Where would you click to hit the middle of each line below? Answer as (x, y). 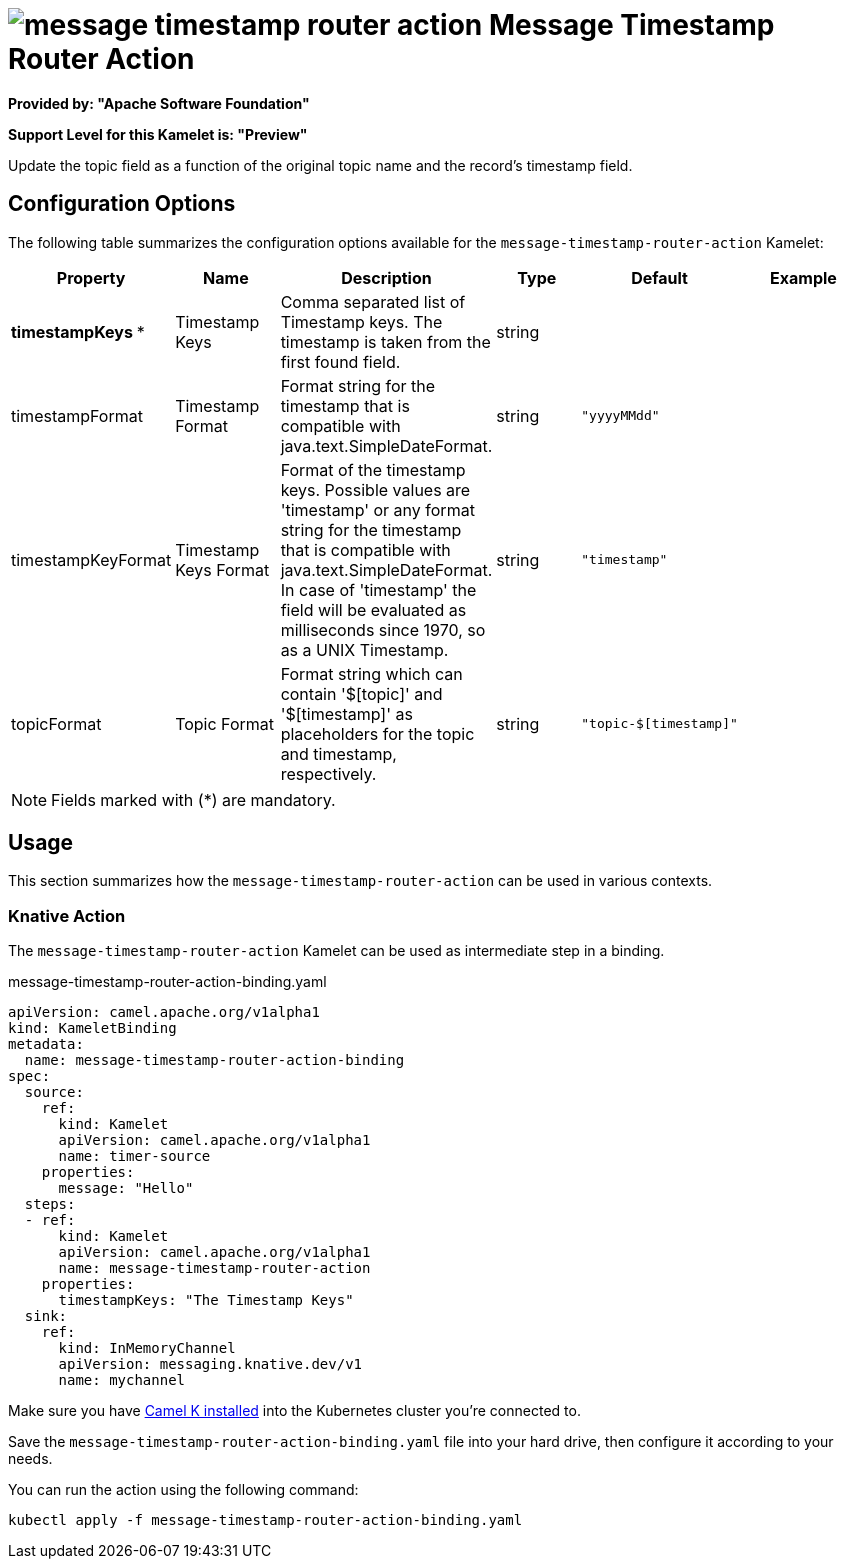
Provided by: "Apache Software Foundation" (159, 103)
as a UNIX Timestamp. (364, 649)
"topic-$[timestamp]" (659, 724)
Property (91, 277)
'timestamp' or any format (377, 509)
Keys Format (222, 569)
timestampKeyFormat (91, 559)
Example (803, 277)
